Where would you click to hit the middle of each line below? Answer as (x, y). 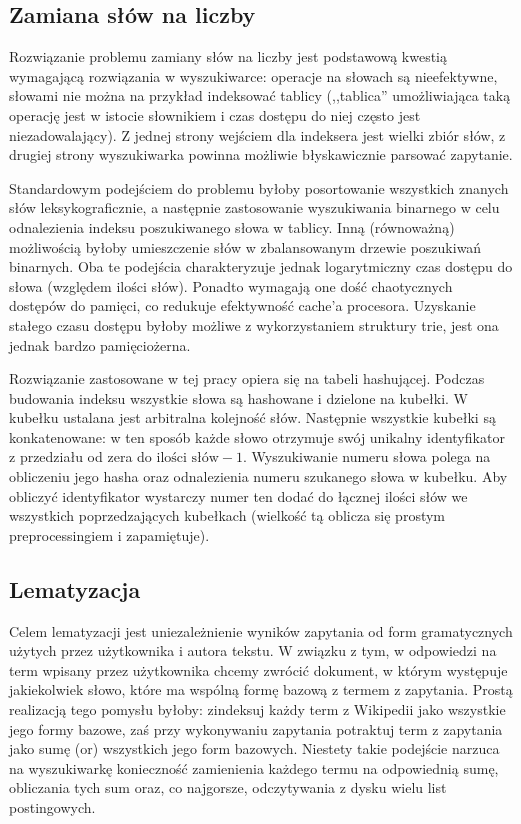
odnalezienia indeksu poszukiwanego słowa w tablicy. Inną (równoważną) (232, 226)
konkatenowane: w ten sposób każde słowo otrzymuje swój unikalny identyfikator (257, 436)
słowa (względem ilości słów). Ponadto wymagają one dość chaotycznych (231, 285)
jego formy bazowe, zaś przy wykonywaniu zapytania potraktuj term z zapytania (256, 728)
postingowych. (52, 807)
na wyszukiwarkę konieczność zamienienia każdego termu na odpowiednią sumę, (254, 767)
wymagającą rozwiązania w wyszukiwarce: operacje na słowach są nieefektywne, (253, 75)
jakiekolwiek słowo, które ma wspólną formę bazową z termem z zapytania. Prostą (261, 689)
